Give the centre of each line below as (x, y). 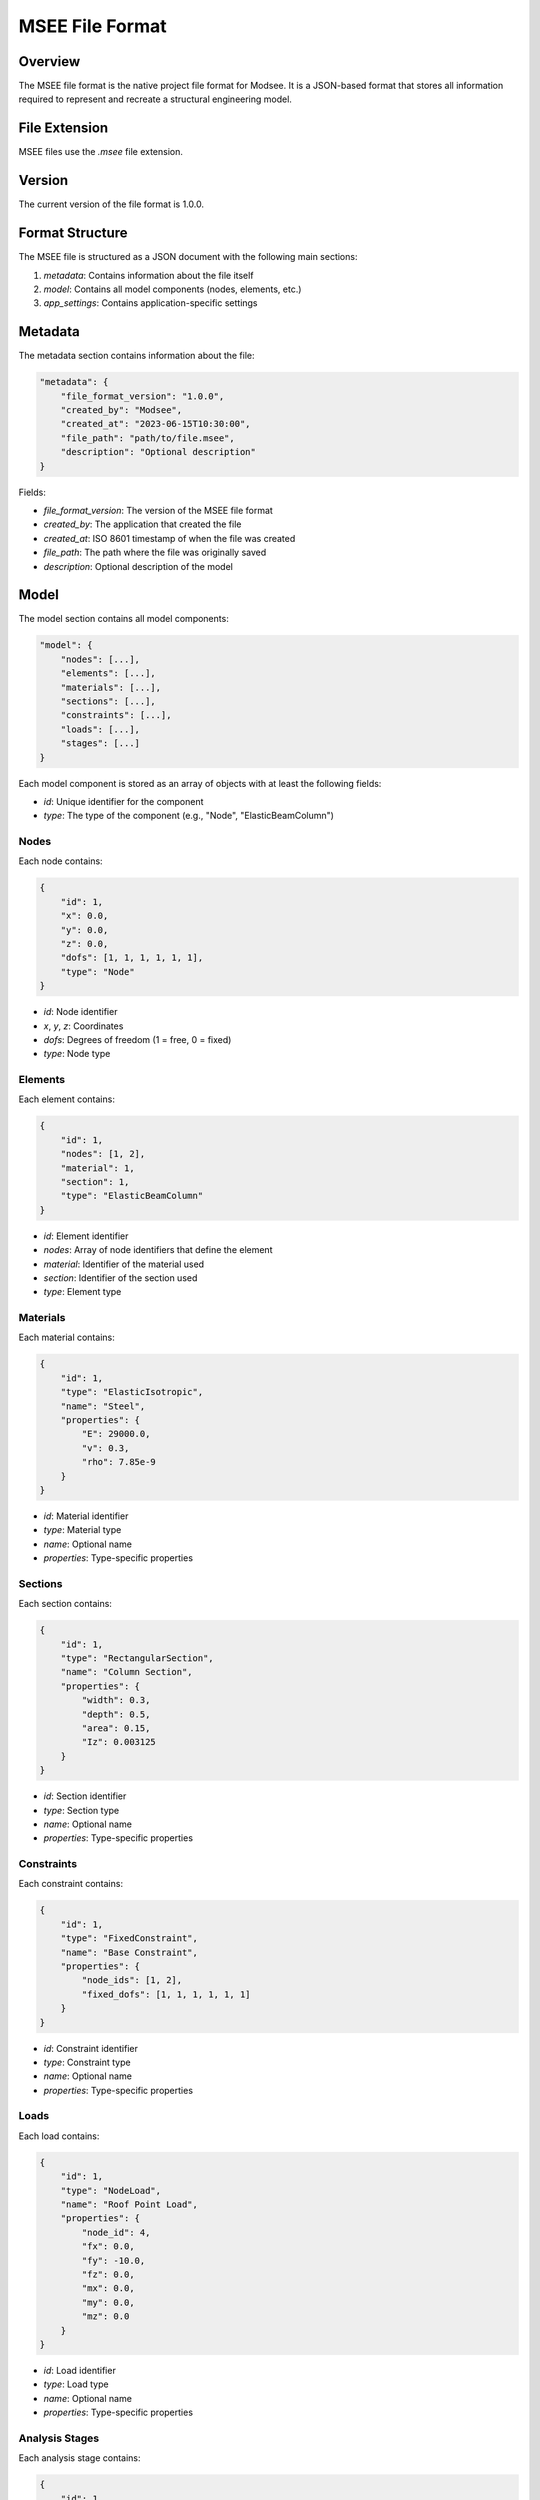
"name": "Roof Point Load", (129, 2204)
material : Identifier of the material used (124, 1264)
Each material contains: (66, 1337)
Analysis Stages (59, 2438)
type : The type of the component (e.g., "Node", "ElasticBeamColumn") (189, 816)
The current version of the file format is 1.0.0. (111, 204)
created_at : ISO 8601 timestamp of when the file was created (169, 538)
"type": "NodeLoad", (111, 2190)
